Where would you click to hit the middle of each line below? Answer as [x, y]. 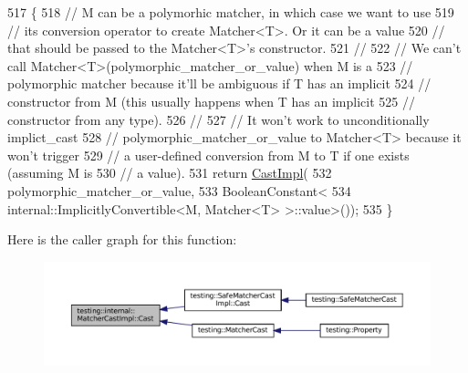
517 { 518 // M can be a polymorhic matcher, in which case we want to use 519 [231, 12]
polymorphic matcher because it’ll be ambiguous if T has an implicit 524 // [219, 83]
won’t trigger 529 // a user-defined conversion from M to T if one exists [208, 155]
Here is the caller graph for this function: [122, 239]
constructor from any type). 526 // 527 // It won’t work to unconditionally [218, 119]
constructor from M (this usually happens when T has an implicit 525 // [211, 101]
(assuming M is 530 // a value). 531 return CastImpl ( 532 [170, 173]
